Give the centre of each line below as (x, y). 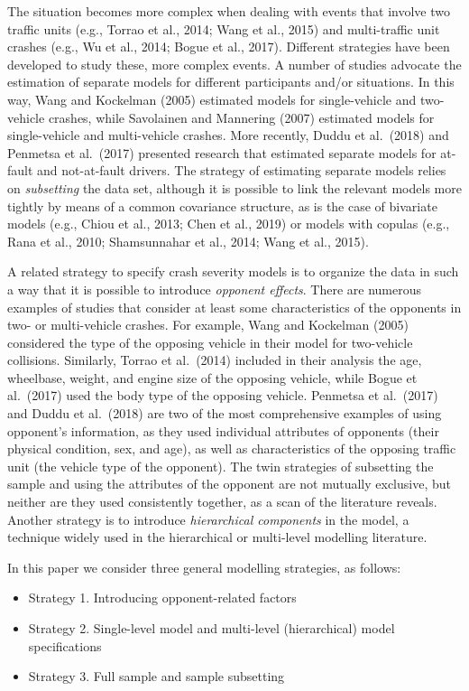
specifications (65, 645)
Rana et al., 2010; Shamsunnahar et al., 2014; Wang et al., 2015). (188, 241)
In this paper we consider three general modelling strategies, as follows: (204, 567)
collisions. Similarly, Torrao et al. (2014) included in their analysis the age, (215, 360)
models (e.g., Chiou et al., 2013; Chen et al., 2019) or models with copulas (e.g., (229, 224)
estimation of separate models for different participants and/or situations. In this (231, 82)
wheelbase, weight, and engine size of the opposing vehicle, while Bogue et (212, 377)
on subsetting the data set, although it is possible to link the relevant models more (234, 187)
